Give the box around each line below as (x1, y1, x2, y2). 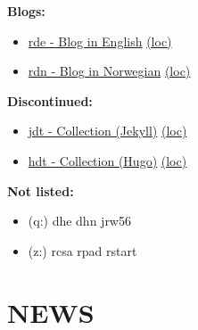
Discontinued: (7, 91, 93, 110)
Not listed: (7, 181, 74, 200)
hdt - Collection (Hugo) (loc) (28, 151, 187, 169)
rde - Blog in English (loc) (28, 31, 172, 50)
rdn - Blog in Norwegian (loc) (28, 62, 191, 80)
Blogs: (7, 2, 45, 20)
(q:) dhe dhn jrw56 (28, 211, 131, 230)
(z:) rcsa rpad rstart (28, 241, 137, 260)
